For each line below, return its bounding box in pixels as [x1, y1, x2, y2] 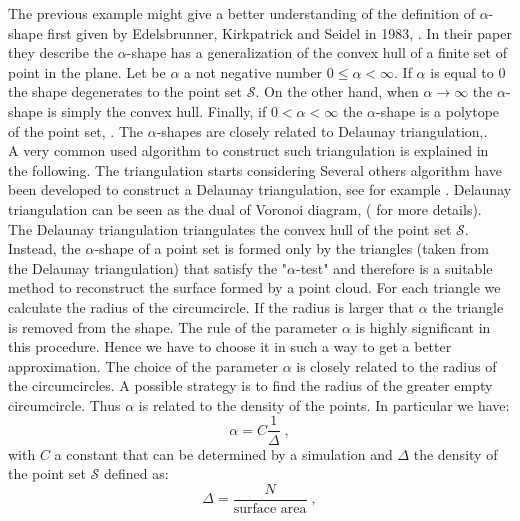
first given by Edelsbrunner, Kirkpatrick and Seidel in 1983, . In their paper [47, 22, 513, 43]
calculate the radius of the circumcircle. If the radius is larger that [8, 296, 415, 317]
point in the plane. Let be [8, 61, 166, 82]
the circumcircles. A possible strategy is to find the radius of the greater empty [8, 375, 493, 396]
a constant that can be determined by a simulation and [54, 443, 393, 464]
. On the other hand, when [255, 81, 419, 102]
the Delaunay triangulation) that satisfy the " [8, 257, 288, 278]
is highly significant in [355, 316, 491, 337]
